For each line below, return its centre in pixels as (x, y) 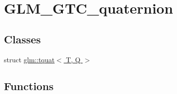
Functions (29, 85)
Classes (22, 39)
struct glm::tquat (29, 59)
